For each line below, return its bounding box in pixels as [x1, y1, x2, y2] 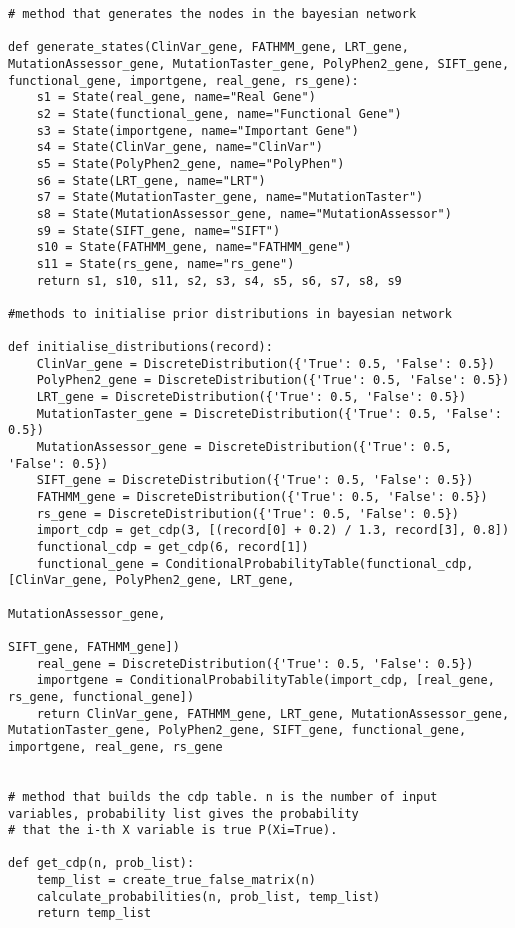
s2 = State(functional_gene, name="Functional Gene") [36, 106, 402, 121]
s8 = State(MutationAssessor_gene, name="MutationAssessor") [36, 206, 452, 221]
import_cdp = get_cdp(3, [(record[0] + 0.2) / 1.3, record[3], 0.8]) [36, 523, 510, 538]
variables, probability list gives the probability [8, 806, 359, 821]
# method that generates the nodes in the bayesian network [8, 7, 417, 21]
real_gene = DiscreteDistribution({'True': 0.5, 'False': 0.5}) [36, 656, 474, 671]
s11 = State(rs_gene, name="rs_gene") [36, 256, 295, 271]
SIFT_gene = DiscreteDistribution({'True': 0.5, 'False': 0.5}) [36, 473, 474, 488]
